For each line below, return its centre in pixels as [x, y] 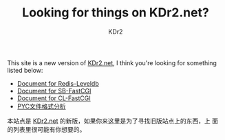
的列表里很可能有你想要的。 [46, 129]
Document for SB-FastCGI [54, 91]
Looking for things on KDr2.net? [116, 13]
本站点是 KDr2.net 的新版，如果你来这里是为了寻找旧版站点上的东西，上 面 [113, 121]
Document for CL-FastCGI [54, 98]
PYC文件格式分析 [41, 106]
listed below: [25, 70]
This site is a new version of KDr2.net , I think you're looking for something [112, 62]
